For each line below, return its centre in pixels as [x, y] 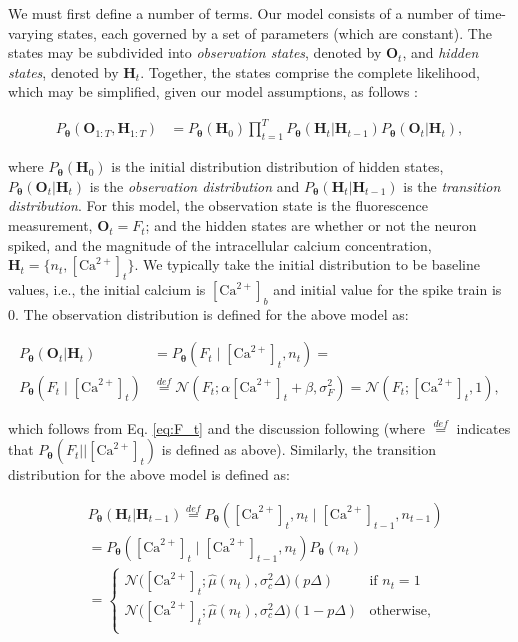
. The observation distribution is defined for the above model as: [212, 313]
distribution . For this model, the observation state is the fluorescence [218, 205]
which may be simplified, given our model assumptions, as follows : [213, 91]
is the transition [452, 185]
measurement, [50, 225]
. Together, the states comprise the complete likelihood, [310, 71]
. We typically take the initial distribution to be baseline [307, 264]
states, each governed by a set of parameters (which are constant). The [274, 32]
